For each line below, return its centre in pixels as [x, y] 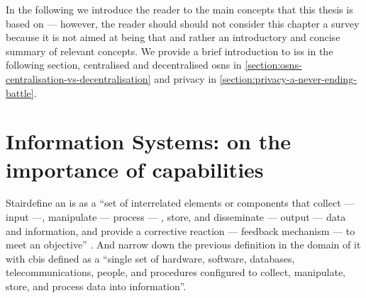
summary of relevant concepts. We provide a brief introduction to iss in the [170, 51]
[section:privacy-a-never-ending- [288, 78]
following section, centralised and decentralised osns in [124, 65]
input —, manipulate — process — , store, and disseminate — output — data [176, 217]
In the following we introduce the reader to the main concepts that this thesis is [179, 9]
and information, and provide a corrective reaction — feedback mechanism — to [181, 230]
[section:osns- [273, 65]
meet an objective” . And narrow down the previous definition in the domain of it [183, 245]
